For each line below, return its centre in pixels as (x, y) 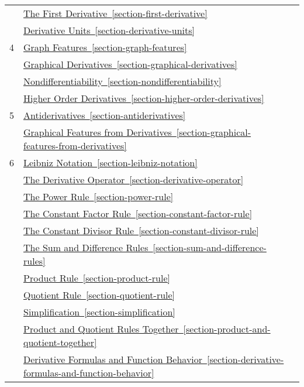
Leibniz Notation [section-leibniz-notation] (110, 162)
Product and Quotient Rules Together (101, 329)
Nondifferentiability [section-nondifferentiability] (122, 81)
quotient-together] (60, 342)
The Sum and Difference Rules (86, 247)
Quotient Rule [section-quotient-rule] (99, 295)
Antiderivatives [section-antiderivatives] (105, 115)
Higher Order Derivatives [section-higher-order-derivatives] (144, 98)
